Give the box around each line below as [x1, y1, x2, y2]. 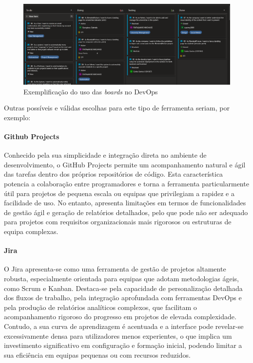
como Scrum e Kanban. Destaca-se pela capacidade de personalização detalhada [4, 283, 243, 293]
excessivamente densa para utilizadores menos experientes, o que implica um [4, 330, 232, 341]
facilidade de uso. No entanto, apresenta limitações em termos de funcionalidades [4, 198, 246, 208]
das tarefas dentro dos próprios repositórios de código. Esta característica [4, 169, 223, 179]
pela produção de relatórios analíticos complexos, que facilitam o [4, 302, 197, 312]
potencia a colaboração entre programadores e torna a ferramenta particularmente [4, 178, 249, 188]
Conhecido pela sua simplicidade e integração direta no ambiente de [4, 150, 207, 160]
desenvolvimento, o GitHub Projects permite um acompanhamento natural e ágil [4, 159, 246, 169]
